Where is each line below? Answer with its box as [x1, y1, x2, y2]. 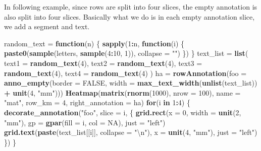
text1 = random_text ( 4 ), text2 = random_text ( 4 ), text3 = [4, 57, 202, 68]
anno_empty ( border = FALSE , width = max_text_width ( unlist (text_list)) [4, 78, 257, 88]
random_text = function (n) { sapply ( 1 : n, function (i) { [4, 38, 185, 48]
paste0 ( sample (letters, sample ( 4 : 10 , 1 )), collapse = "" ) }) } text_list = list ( [4, 48, 248, 58]
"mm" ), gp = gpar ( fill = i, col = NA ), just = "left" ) [4, 117, 166, 127]
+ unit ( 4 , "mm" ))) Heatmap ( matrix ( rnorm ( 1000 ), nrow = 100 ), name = [4, 87, 241, 98]
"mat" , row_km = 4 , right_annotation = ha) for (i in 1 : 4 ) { [4, 97, 190, 108]
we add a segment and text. [4, 21, 90, 32]
